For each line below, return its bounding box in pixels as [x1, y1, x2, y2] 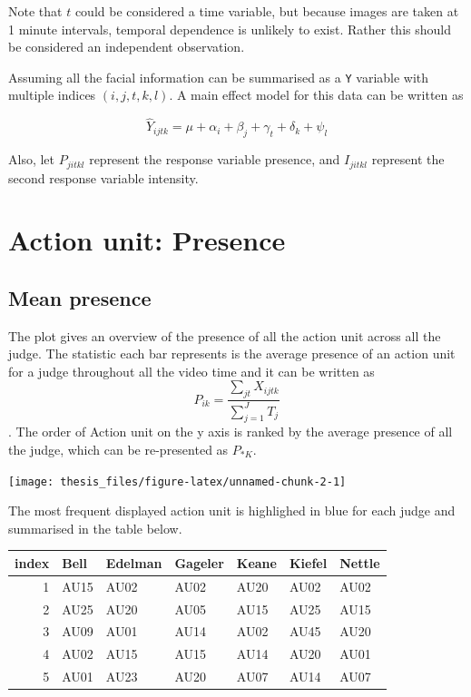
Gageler [174, 553, 224, 572]
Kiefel [289, 553, 328, 572]
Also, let [8, 150, 55, 169]
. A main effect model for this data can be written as [169, 85, 464, 104]
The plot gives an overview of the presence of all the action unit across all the [8, 326, 441, 345]
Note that [8, 2, 63, 20]
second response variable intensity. [8, 168, 199, 187]
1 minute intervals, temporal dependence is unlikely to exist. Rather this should [8, 19, 451, 38]
